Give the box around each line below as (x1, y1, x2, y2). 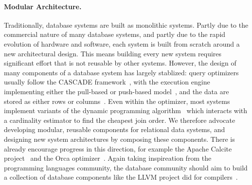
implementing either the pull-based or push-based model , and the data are (4, 86, 229, 96)
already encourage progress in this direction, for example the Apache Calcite (4, 143, 232, 153)
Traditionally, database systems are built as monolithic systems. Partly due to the (4, 19, 249, 30)
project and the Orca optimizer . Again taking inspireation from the (4, 153, 212, 163)
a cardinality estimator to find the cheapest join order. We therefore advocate (4, 115, 235, 125)
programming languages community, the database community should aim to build (4, 162, 248, 172)
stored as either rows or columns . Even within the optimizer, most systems (4, 96, 230, 106)
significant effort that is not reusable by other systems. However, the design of (4, 58, 236, 68)
